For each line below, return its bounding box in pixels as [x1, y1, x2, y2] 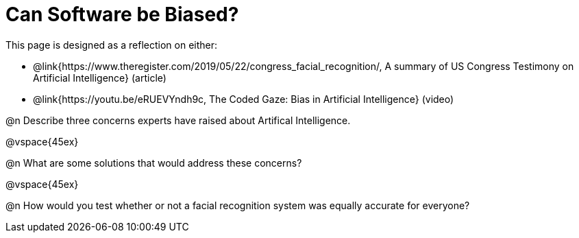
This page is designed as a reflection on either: [5, 38, 218, 51]
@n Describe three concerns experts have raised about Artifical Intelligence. [5, 114, 351, 126]
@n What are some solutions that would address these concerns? [5, 156, 302, 169]
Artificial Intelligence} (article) [33, 71, 167, 84]
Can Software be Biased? [5, 3, 239, 26]
